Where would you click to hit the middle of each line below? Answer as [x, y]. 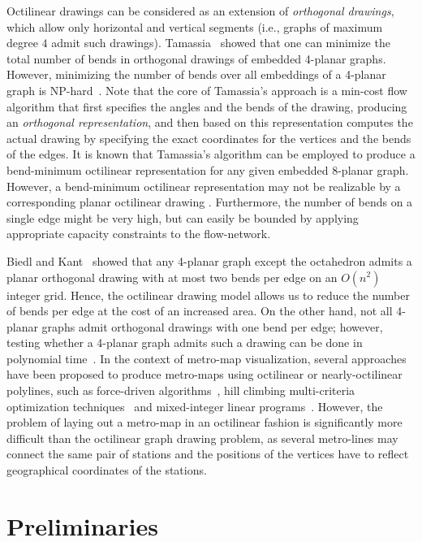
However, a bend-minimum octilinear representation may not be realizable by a [204, 186]
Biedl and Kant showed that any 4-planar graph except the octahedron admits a [209, 260]
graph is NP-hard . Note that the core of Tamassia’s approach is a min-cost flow [207, 90]
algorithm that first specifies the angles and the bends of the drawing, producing [207, 106]
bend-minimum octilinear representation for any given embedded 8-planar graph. [208, 169]
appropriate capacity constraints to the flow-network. [139, 234]
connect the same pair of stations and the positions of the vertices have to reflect [208, 454]
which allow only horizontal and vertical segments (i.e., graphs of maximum [195, 26]
